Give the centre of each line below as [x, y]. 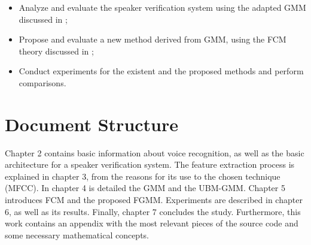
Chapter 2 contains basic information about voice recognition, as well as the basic [155, 152]
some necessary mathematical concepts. [77, 235]
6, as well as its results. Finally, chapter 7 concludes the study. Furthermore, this [153, 211]
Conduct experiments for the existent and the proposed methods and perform [161, 71]
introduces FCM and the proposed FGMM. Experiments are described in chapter [154, 200]
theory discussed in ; [56, 51]
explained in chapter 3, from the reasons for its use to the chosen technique [143, 176]
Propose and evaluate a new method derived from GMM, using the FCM [153, 39]
